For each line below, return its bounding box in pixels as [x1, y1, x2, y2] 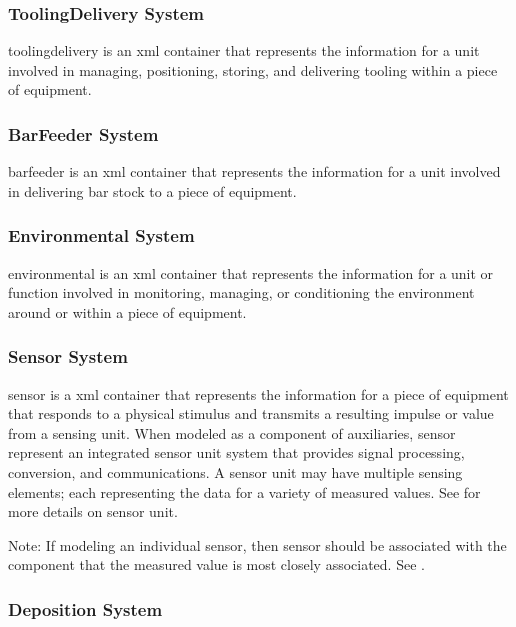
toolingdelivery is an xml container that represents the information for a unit [8, 40, 480, 61]
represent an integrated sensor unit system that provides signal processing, [8, 442, 465, 463]
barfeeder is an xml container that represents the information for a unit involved [8, 161, 501, 182]
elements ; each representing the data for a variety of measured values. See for [8, 481, 481, 502]
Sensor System [8, 344, 128, 369]
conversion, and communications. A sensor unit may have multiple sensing [8, 462, 463, 482]
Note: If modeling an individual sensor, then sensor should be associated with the [8, 534, 507, 555]
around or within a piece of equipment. [8, 301, 247, 322]
